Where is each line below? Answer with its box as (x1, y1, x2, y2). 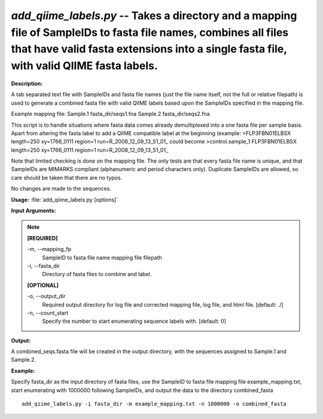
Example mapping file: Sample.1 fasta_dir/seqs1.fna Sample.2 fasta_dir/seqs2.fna (11, 111, 210, 118)
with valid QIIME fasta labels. (11, 59, 158, 73)
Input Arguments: (11, 207, 56, 215)
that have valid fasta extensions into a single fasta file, (11, 42, 287, 56)
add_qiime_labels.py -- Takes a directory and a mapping (11, 9, 297, 22)
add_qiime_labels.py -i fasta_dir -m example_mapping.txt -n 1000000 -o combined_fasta (22, 400, 287, 408)
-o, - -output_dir (27, 293, 66, 300)
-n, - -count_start (27, 309, 69, 316)
